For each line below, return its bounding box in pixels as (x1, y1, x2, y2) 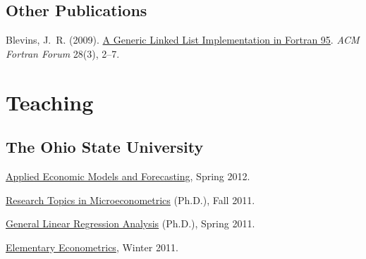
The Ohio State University (6, 136, 204, 158)
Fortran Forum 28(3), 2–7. (6, 46, 120, 61)
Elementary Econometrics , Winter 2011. (6, 239, 178, 254)
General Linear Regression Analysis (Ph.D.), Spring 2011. (6, 216, 255, 231)
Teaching (6, 87, 94, 116)
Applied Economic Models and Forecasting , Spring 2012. (6, 168, 250, 183)
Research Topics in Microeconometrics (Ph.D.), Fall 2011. (6, 192, 255, 207)
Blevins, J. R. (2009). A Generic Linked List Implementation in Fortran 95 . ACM (6, 32, 360, 47)
